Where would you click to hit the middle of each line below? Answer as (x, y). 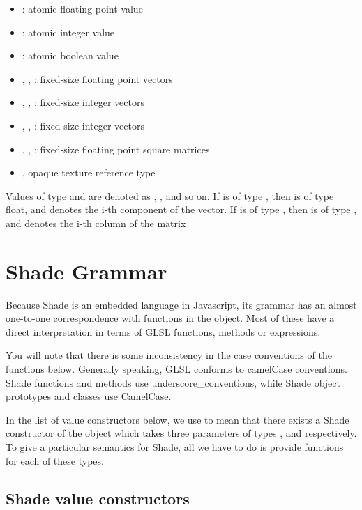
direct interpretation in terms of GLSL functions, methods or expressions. (163, 331)
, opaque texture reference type (89, 172)
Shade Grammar (86, 271)
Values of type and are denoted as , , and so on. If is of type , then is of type (170, 195)
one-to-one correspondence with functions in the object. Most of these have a (170, 318)
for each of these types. (55, 460)
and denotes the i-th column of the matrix (96, 223)
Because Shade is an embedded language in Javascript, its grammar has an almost (181, 304)
